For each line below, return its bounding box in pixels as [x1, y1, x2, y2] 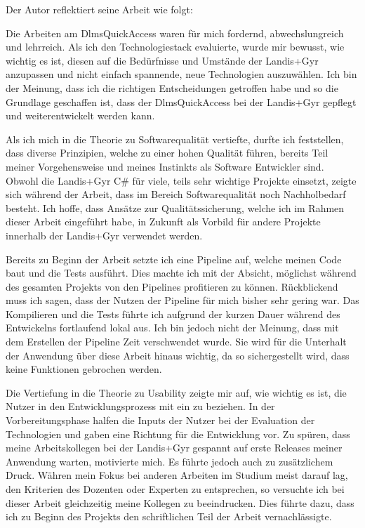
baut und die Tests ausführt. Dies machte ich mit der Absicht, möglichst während [6, 265, 357, 280]
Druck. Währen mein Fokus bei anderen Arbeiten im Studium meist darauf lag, [6, 468, 348, 482]
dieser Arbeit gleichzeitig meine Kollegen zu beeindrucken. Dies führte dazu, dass [6, 495, 354, 510]
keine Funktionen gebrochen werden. [6, 362, 162, 376]
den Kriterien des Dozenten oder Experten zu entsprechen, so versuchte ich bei [6, 482, 345, 496]
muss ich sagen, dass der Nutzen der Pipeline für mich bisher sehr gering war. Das [6, 293, 359, 308]
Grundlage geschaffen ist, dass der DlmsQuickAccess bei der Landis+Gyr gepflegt [6, 94, 357, 109]
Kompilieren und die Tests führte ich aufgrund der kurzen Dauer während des [6, 306, 340, 321]
